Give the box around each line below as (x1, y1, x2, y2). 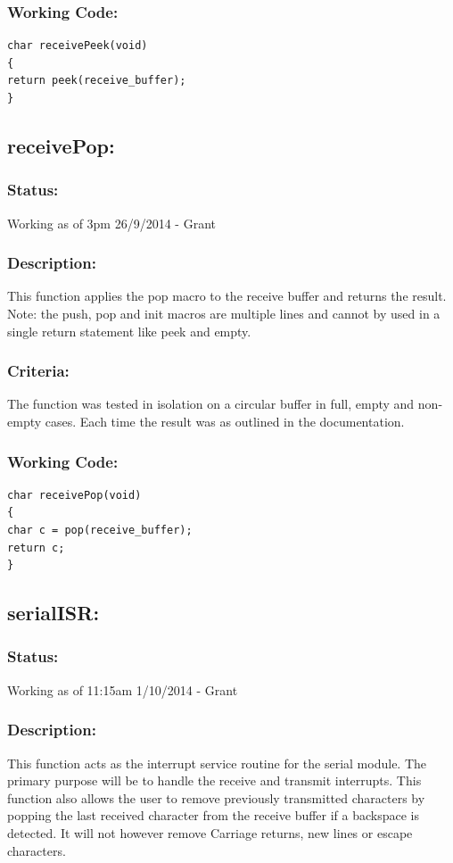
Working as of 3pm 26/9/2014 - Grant (7, 213, 216, 232)
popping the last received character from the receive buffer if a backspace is (7, 806, 420, 825)
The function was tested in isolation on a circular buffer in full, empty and (7, 394, 415, 413)
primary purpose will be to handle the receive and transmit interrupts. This (7, 771, 422, 790)
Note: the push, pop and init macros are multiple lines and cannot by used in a (7, 304, 441, 322)
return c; (7, 541, 65, 554)
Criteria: (7, 360, 70, 382)
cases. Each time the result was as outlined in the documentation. (45, 412, 405, 430)
